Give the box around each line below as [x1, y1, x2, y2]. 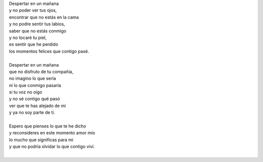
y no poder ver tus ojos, [9, 7, 57, 13]
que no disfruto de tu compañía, [9, 69, 74, 74]
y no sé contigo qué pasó [9, 96, 60, 102]
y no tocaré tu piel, [9, 35, 47, 40]
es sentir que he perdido [9, 41, 58, 47]
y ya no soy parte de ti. [9, 109, 56, 115]
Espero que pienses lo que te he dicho [9, 123, 86, 129]
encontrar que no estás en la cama [9, 14, 79, 20]
